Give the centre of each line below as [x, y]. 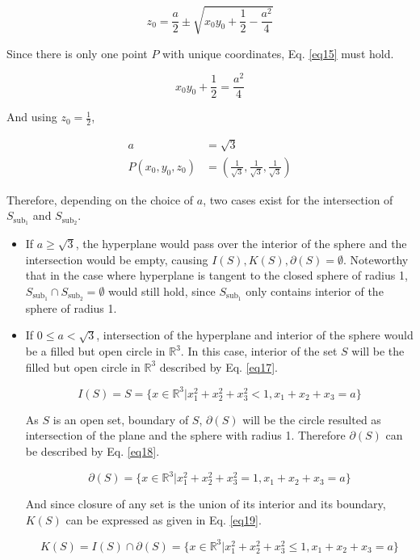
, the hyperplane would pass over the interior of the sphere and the [241, 244]
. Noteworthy [376, 259]
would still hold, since [162, 291]
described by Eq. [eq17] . [218, 366]
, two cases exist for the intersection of [298, 199]
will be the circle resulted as [312, 419]
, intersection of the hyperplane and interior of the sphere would [255, 335]
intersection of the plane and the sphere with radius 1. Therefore [185, 435]
